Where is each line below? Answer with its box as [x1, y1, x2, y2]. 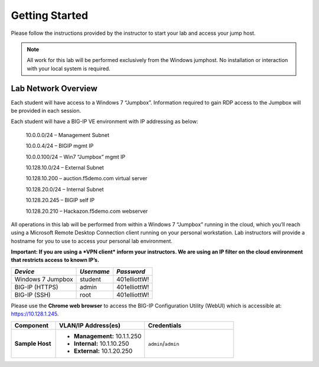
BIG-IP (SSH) [14, 290, 51, 298]
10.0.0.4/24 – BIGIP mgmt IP [25, 142, 94, 150]
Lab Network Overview [11, 83, 97, 93]
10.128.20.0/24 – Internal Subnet [25, 186, 104, 193]
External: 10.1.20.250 [74, 346, 133, 355]
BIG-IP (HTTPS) [14, 282, 58, 291]
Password [116, 267, 146, 275]
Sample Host [14, 339, 51, 347]
